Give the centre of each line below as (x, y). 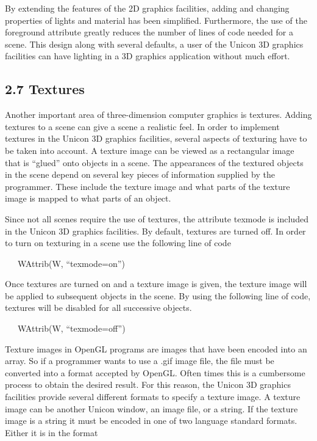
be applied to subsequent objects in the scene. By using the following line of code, (158, 295)
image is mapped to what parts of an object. (88, 198)
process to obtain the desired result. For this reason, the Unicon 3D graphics (148, 385)
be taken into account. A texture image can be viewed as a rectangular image (150, 150)
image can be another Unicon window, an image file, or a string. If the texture (151, 408)
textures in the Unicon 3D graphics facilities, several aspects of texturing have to (156, 138)
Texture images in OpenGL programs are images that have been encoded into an (156, 348)
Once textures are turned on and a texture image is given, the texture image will (156, 284)
